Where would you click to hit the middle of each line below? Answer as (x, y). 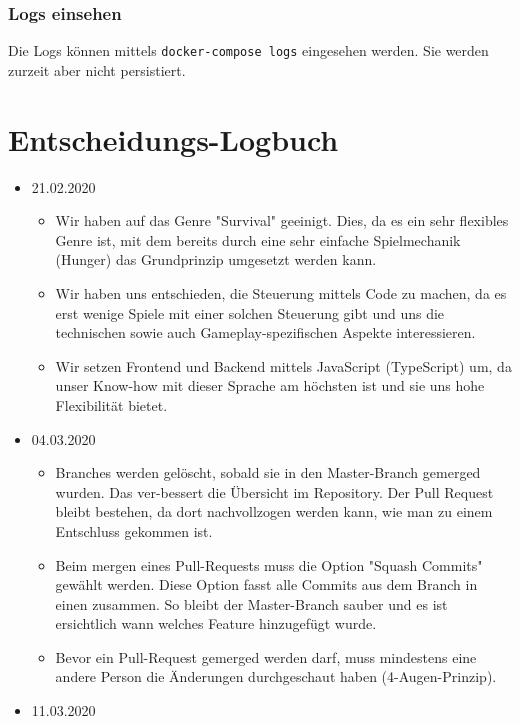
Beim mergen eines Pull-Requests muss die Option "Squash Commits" (269, 564)
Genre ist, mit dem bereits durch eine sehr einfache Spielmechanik (258, 239)
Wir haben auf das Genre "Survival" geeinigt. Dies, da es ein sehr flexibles (282, 220)
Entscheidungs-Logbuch (173, 138)
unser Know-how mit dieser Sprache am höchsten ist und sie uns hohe (270, 385)
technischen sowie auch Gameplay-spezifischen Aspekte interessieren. (265, 332)
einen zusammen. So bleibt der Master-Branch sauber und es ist (251, 603)
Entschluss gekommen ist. (134, 530)
